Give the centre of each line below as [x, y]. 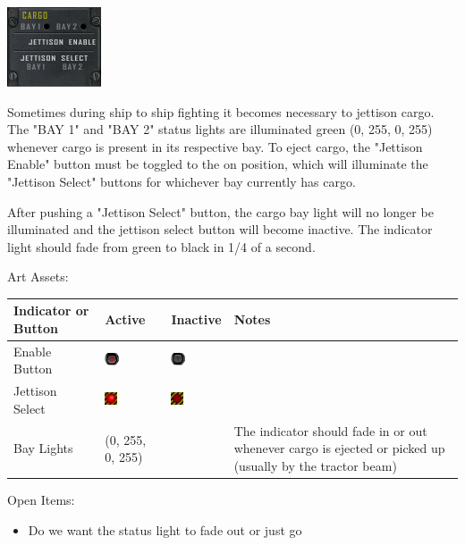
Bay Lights [43, 448]
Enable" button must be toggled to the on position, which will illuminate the [218, 164]
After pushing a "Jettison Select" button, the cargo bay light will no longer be [220, 211]
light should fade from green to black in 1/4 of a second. [161, 246]
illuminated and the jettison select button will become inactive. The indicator [220, 229]
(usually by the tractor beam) [315, 465]
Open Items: [41, 500]
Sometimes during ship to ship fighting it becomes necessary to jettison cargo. [221, 111]
